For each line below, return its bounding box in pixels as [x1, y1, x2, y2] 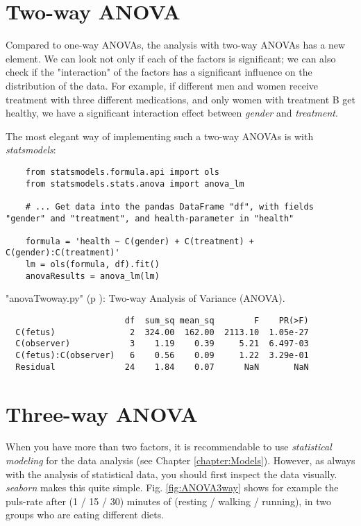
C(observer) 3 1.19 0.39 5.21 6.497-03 [15, 339, 309, 349]
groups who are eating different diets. [6, 507, 165, 522]
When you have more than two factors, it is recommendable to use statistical [6, 439, 332, 454]
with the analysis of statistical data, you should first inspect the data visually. [6, 466, 337, 481]
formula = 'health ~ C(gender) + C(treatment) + [25, 236, 254, 246]
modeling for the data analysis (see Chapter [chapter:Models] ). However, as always [6, 453, 355, 468]
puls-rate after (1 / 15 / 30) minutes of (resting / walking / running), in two [6, 493, 331, 508]
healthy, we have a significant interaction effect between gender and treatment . [6, 105, 338, 120]
